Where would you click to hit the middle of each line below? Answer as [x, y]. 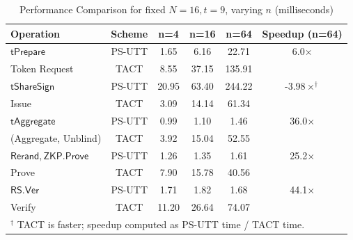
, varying [244, 9]
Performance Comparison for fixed [93, 9]
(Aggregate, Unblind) [56, 137]
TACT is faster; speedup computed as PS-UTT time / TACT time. [161, 224]
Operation [36, 33]
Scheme [130, 33]
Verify [23, 207]
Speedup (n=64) [302, 33]
